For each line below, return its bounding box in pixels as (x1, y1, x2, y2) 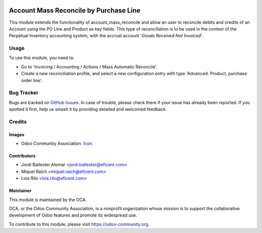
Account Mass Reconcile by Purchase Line (9, 6, 141, 15)
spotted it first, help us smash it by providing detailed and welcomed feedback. (9, 107, 167, 112)
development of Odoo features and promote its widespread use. (9, 212, 137, 218)
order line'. (21, 78, 43, 83)
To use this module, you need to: (9, 55, 75, 61)
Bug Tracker (9, 90, 39, 96)
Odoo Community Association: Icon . (21, 140, 93, 146)
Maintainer (9, 188, 32, 194)
